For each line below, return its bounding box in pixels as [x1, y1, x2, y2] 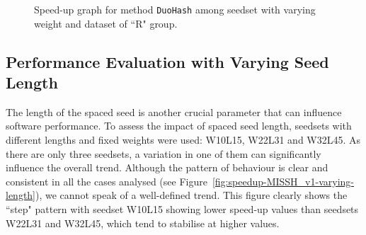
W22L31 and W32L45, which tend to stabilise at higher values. [6, 215, 280, 230]
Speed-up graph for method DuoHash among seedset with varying [34, 2, 316, 16]
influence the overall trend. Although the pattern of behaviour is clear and [6, 160, 328, 175]
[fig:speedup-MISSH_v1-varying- [212, 173, 354, 188]
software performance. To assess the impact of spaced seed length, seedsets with [6, 118, 352, 133]
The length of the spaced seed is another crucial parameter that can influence [6, 104, 342, 119]
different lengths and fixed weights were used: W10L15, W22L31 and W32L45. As [6, 132, 361, 147]
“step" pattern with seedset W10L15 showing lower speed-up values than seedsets [6, 202, 359, 216]
